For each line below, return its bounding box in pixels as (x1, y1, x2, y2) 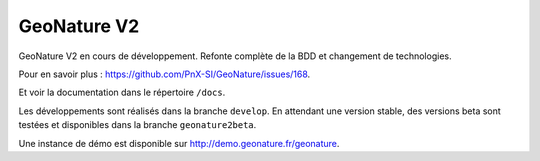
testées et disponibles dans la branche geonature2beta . (18, 119, 257, 131)
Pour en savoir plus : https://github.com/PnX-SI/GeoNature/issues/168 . (18, 68, 311, 80)
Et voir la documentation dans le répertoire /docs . (18, 86, 226, 99)
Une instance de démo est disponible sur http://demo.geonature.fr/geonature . (18, 137, 340, 149)
